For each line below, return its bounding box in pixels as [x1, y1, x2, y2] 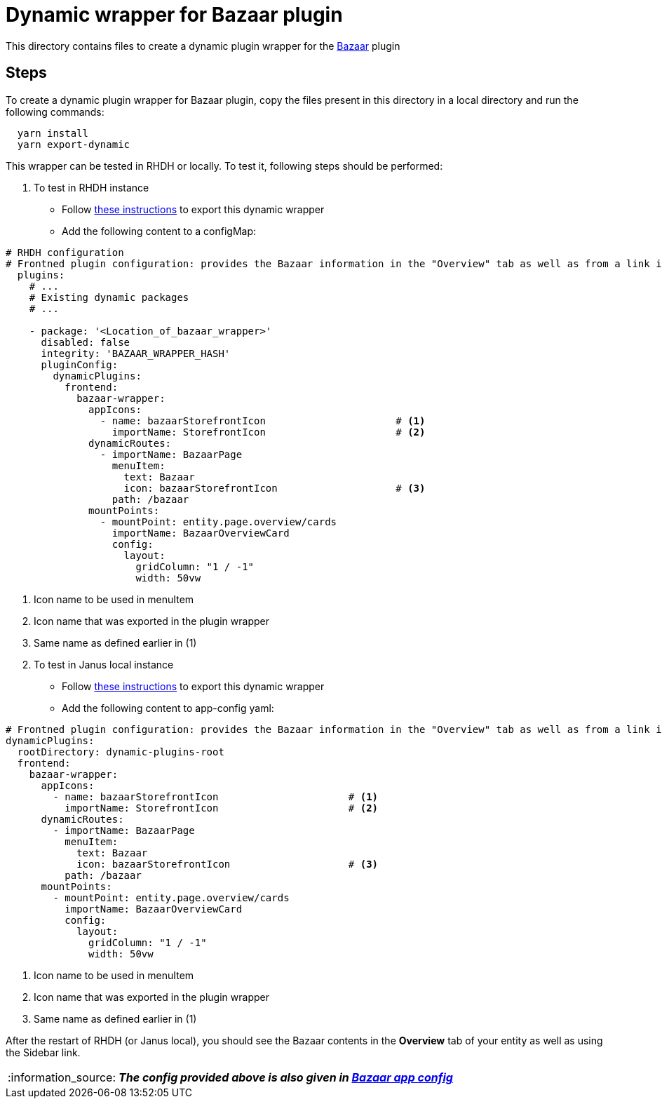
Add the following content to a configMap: [62, 224, 256, 237]
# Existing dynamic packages [29, 291, 189, 303]
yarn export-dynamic [17, 138, 130, 150]
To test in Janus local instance [34, 658, 174, 671]
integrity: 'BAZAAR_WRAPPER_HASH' [41, 347, 231, 359]
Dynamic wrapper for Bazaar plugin [6, 3, 343, 27]
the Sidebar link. [6, 1046, 81, 1058]
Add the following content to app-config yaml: [62, 701, 274, 714]
